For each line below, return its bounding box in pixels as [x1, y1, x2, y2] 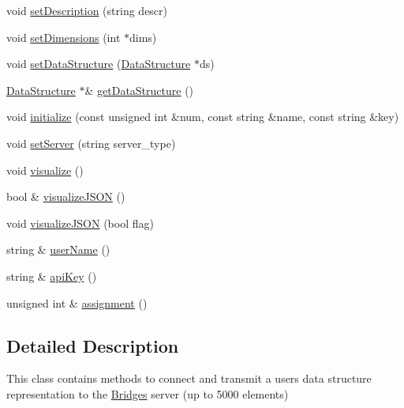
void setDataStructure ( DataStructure [6, 55, 191, 72]
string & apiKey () [6, 267, 97, 284]
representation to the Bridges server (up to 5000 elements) [6, 385, 289, 402]
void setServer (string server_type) [6, 134, 176, 151]
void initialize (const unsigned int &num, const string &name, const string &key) [6, 108, 399, 125]
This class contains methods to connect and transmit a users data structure [6, 370, 372, 387]
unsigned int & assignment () [6, 294, 148, 311]
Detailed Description [6, 333, 179, 357]
